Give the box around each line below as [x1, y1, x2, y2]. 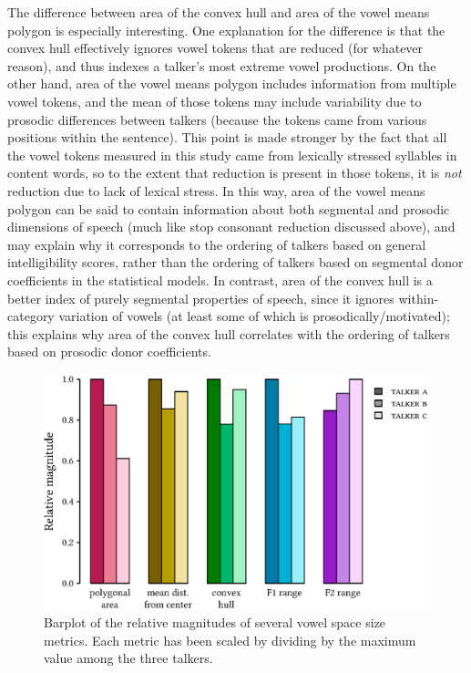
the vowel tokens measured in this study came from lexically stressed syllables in [7, 145, 457, 164]
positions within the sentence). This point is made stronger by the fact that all [7, 128, 447, 147]
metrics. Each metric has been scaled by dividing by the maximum [44, 630, 416, 649]
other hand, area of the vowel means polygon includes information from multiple [7, 74, 456, 93]
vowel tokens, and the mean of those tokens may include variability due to [7, 91, 422, 110]
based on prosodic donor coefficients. [7, 342, 211, 361]
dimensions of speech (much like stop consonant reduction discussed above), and [7, 217, 456, 236]
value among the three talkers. [44, 648, 213, 668]
